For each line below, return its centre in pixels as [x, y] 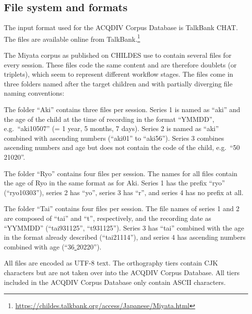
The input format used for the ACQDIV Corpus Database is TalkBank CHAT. [121, 27]
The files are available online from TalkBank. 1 [72, 38]
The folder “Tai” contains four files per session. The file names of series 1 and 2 [122, 208]
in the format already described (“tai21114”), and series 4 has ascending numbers [125, 237]
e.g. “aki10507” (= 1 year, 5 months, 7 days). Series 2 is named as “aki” [111, 128]
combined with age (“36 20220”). [53, 246]
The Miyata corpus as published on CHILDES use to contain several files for [118, 55]
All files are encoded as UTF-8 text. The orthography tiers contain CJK [111, 263]
